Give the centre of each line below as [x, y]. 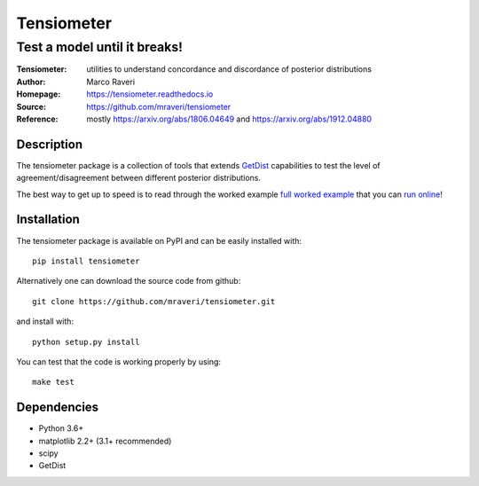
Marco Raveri [111, 82]
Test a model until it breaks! [100, 47]
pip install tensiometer [86, 261]
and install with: [45, 321]
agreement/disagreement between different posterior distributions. [139, 178]
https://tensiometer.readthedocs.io [150, 94]
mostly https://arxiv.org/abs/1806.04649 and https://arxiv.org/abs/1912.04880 [229, 119]
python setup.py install [86, 342]
